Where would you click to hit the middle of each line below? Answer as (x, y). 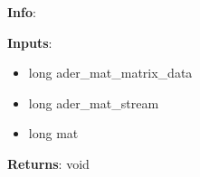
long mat (53, 133)
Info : (22, 12)
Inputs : (30, 42)
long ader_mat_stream (94, 102)
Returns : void (48, 163)
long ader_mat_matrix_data (110, 73)
